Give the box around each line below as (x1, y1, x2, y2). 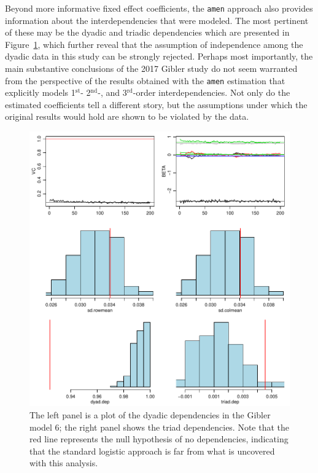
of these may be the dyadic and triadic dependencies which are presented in (5, 26, 290, 39)
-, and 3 (98, 86, 127, 99)
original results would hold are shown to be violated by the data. (5, 110, 249, 123)
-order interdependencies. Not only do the (133, 86, 290, 99)
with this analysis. (29, 456, 98, 469)
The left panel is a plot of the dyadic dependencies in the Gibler (29, 408, 271, 421)
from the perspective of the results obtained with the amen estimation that (5, 74, 285, 87)
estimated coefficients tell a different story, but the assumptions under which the (5, 98, 308, 111)
